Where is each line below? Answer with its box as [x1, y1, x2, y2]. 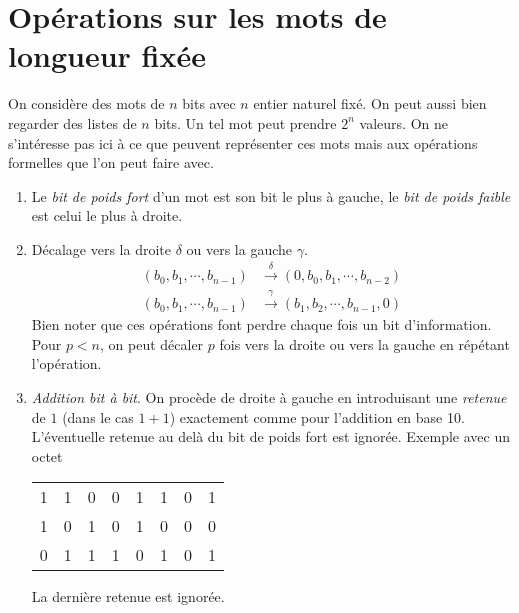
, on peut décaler [99, 333, 204, 354]
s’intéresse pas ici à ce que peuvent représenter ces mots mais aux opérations [8, 132, 478, 153]
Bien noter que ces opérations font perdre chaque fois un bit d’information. [31, 314, 492, 335]
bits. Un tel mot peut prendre [154, 112, 337, 133]
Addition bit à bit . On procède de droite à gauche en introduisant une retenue [31, 386, 507, 407]
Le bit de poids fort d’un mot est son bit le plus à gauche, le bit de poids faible [31, 185, 511, 206]
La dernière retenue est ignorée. [31, 586, 225, 607]
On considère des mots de [8, 93, 165, 114]
